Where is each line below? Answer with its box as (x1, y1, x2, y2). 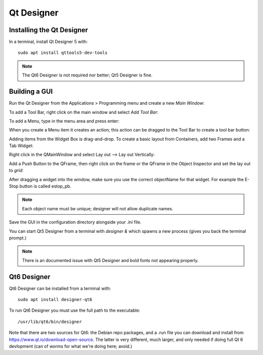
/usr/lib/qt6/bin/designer (18, 319, 82, 324)
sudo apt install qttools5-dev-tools (18, 50, 108, 56)
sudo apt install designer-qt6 (18, 297, 93, 302)
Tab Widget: (9, 143, 34, 149)
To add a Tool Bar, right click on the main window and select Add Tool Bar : (9, 109, 158, 115)
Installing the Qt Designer (9, 26, 88, 34)
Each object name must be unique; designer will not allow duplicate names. (22, 206, 173, 211)
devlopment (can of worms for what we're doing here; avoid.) (9, 343, 132, 349)
